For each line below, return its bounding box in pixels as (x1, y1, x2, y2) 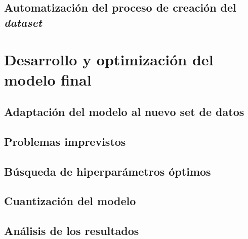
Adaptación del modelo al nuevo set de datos (4, 104, 244, 119)
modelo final (4, 69, 92, 90)
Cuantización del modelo (4, 193, 136, 209)
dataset (4, 14, 42, 30)
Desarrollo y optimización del (4, 49, 214, 70)
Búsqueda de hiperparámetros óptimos (4, 163, 211, 179)
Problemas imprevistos (4, 133, 126, 149)
